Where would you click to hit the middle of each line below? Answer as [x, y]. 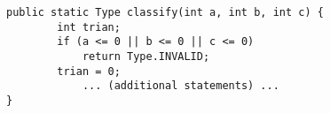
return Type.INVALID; [146, 56]
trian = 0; [89, 71]
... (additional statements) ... [181, 86]
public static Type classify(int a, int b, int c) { [165, 12]
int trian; [89, 27]
